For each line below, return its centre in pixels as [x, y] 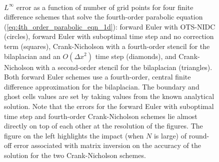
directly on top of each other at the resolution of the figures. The [103, 126]
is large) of [170, 135]
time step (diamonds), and [136, 56]
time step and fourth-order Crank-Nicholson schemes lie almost [101, 116]
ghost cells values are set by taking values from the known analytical [109, 96]
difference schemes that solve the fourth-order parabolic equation [103, 17]
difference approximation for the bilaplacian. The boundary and [102, 86]
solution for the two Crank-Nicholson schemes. [75, 155]
